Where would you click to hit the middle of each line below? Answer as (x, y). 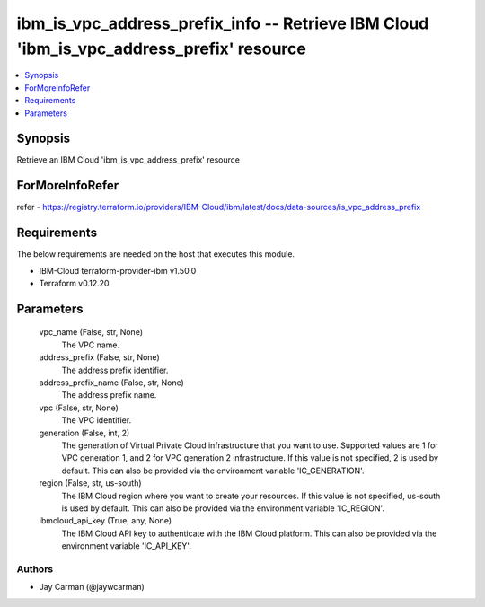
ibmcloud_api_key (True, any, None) (106, 521)
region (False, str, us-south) (91, 483)
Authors (35, 568)
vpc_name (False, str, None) (91, 332)
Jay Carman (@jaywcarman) (92, 587)
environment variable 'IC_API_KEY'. (127, 546)
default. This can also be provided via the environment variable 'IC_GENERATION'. (213, 471)
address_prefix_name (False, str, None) (111, 383)
